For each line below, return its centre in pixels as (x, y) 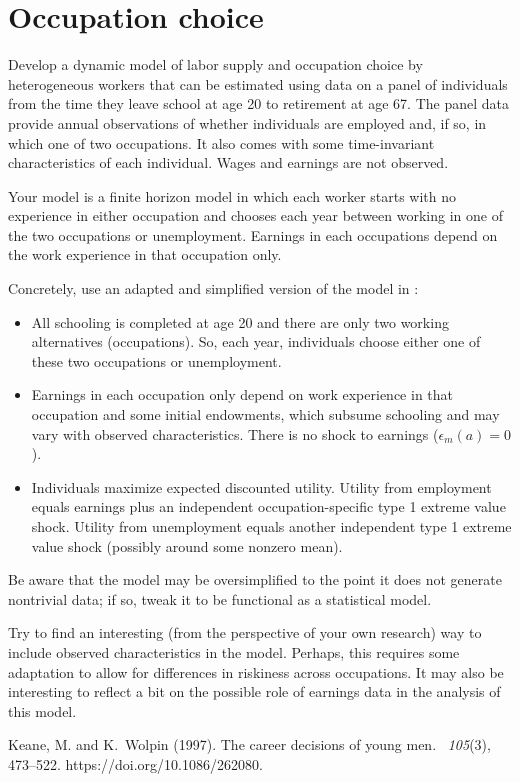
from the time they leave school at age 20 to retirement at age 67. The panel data (259, 103)
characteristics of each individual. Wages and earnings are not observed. (228, 162)
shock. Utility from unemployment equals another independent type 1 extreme (271, 526)
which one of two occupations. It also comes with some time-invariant (221, 142)
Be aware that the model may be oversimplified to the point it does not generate (255, 579)
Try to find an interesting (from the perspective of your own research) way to (245, 632)
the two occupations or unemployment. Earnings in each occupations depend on (253, 234)
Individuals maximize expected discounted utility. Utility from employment (261, 486)
